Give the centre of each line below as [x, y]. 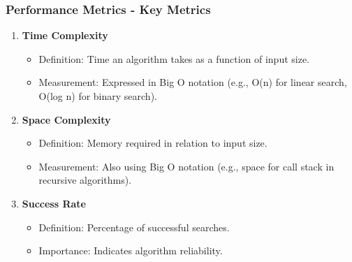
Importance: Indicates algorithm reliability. [131, 250]
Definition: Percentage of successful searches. [134, 227]
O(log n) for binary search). [98, 96]
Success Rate [54, 203]
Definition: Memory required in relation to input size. [153, 143]
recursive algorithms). [85, 180]
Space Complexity [66, 119]
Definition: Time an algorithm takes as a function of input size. [174, 58]
